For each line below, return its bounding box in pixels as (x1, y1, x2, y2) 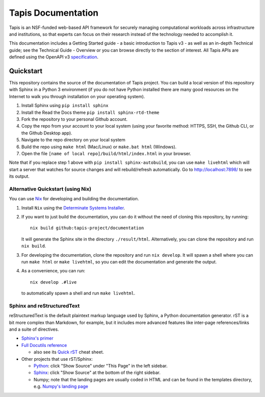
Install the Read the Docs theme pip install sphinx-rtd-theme (21, 109, 159, 115)
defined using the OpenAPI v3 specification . (9, 54, 99, 60)
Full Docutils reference (21, 342, 67, 348)
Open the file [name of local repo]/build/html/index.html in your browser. (21, 150, 191, 157)
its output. (9, 173, 29, 179)
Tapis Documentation (9, 7, 99, 18)
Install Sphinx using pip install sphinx (21, 103, 109, 108)
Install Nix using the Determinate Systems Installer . (21, 205, 125, 211)
